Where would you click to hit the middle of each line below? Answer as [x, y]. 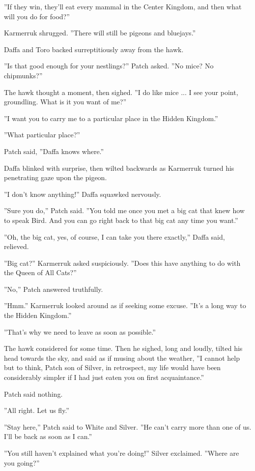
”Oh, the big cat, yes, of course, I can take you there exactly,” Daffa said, [114, 236]
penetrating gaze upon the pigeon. [56, 177]
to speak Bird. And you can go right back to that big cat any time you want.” [121, 220]
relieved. [16, 246]
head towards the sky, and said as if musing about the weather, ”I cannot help [122, 358]
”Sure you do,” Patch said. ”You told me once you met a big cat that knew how [124, 210]
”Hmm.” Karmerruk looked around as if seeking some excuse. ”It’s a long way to [125, 305]
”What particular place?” [42, 135]
